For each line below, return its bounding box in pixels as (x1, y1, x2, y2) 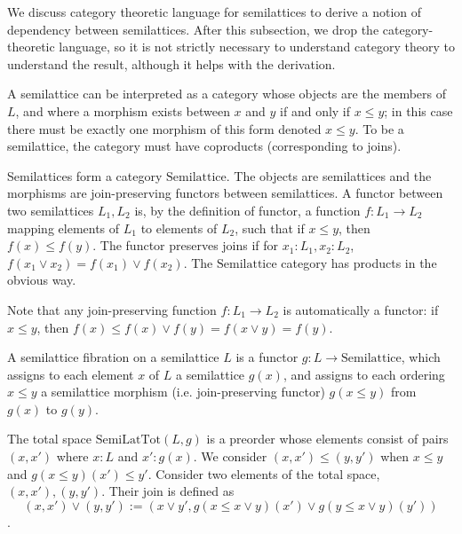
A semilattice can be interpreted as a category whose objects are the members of (7, 84, 446, 103)
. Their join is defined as (101, 482, 235, 500)
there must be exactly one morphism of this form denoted (7, 119, 322, 137)
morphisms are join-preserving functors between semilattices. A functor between (7, 184, 443, 202)
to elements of (140, 218, 218, 237)
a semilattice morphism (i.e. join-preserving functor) (41, 382, 325, 401)
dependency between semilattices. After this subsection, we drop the (7, 20, 379, 38)
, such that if (235, 218, 305, 237)
